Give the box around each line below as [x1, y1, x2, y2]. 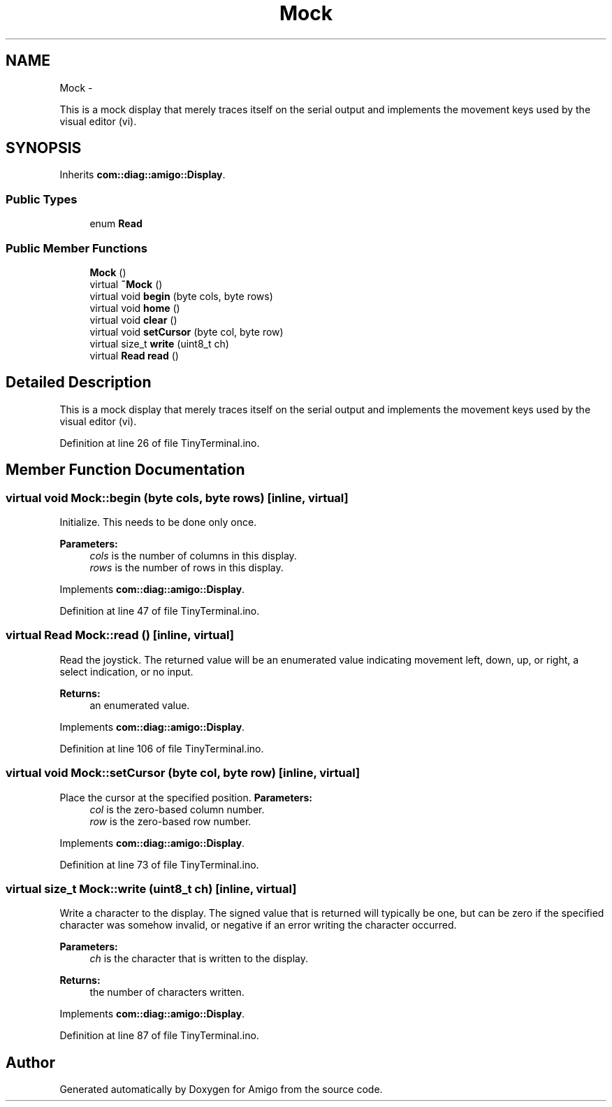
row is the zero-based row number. [89, 815, 252, 827]
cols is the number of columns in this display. [89, 550, 297, 562]
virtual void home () [89, 301, 180, 314]
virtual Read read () [89, 349, 179, 362]
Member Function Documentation [6, 461, 245, 479]
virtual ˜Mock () [89, 278, 163, 290]
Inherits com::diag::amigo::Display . [59, 169, 226, 181]
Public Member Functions [6, 241, 147, 255]
